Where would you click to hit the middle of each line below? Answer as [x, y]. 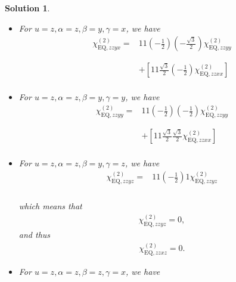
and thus [35, 235]
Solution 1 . [27, 8]
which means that [50, 206]
